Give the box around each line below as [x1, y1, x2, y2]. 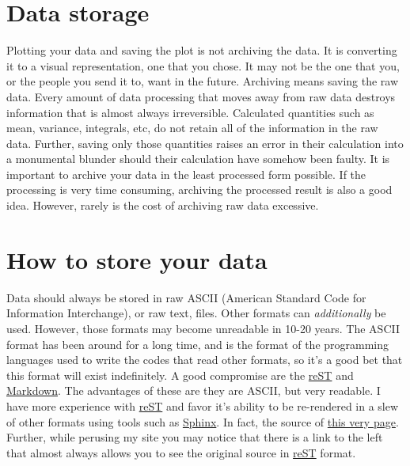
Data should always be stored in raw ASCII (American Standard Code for [6, 289, 366, 305]
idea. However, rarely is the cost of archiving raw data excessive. [6, 197, 319, 214]
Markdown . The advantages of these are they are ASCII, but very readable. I [6, 382, 381, 399]
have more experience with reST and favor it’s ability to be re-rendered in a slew [6, 397, 399, 414]
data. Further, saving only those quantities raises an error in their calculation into [6, 134, 404, 151]
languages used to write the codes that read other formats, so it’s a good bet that [6, 351, 403, 368]
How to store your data [6, 243, 268, 275]
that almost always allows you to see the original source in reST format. [6, 444, 356, 460]
